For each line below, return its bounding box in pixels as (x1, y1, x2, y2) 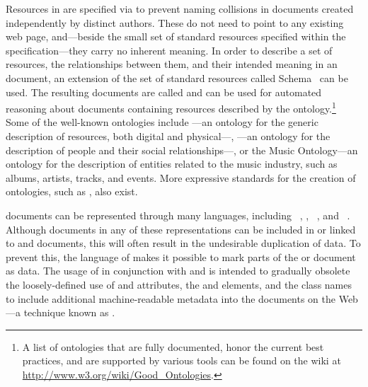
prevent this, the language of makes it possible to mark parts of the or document (6, 249, 356, 264)
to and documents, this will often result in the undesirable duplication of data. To (6, 236, 361, 250)
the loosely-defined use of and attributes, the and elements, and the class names (6, 277, 352, 291)
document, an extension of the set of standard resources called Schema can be (6, 70, 348, 85)
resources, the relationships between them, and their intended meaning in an (6, 57, 338, 71)
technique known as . (23, 305, 115, 320)
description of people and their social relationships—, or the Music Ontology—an (6, 142, 358, 157)
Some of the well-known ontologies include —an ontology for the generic (6, 115, 318, 129)
